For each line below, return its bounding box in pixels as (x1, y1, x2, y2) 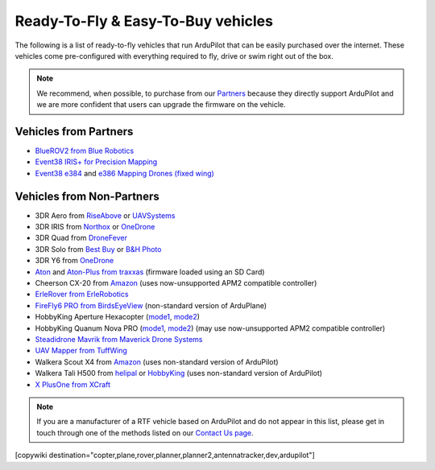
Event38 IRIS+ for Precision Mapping (35, 157, 158, 167)
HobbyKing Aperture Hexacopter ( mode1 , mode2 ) (35, 312, 201, 322)
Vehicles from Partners (14, 125, 134, 138)
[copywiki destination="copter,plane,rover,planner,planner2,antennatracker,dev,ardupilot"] (14, 451, 316, 460)
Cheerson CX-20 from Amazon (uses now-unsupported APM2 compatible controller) (35, 278, 317, 288)
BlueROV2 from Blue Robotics (35, 146, 135, 156)
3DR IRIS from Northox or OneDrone (35, 222, 155, 232)
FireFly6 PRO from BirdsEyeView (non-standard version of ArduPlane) (35, 300, 267, 310)
